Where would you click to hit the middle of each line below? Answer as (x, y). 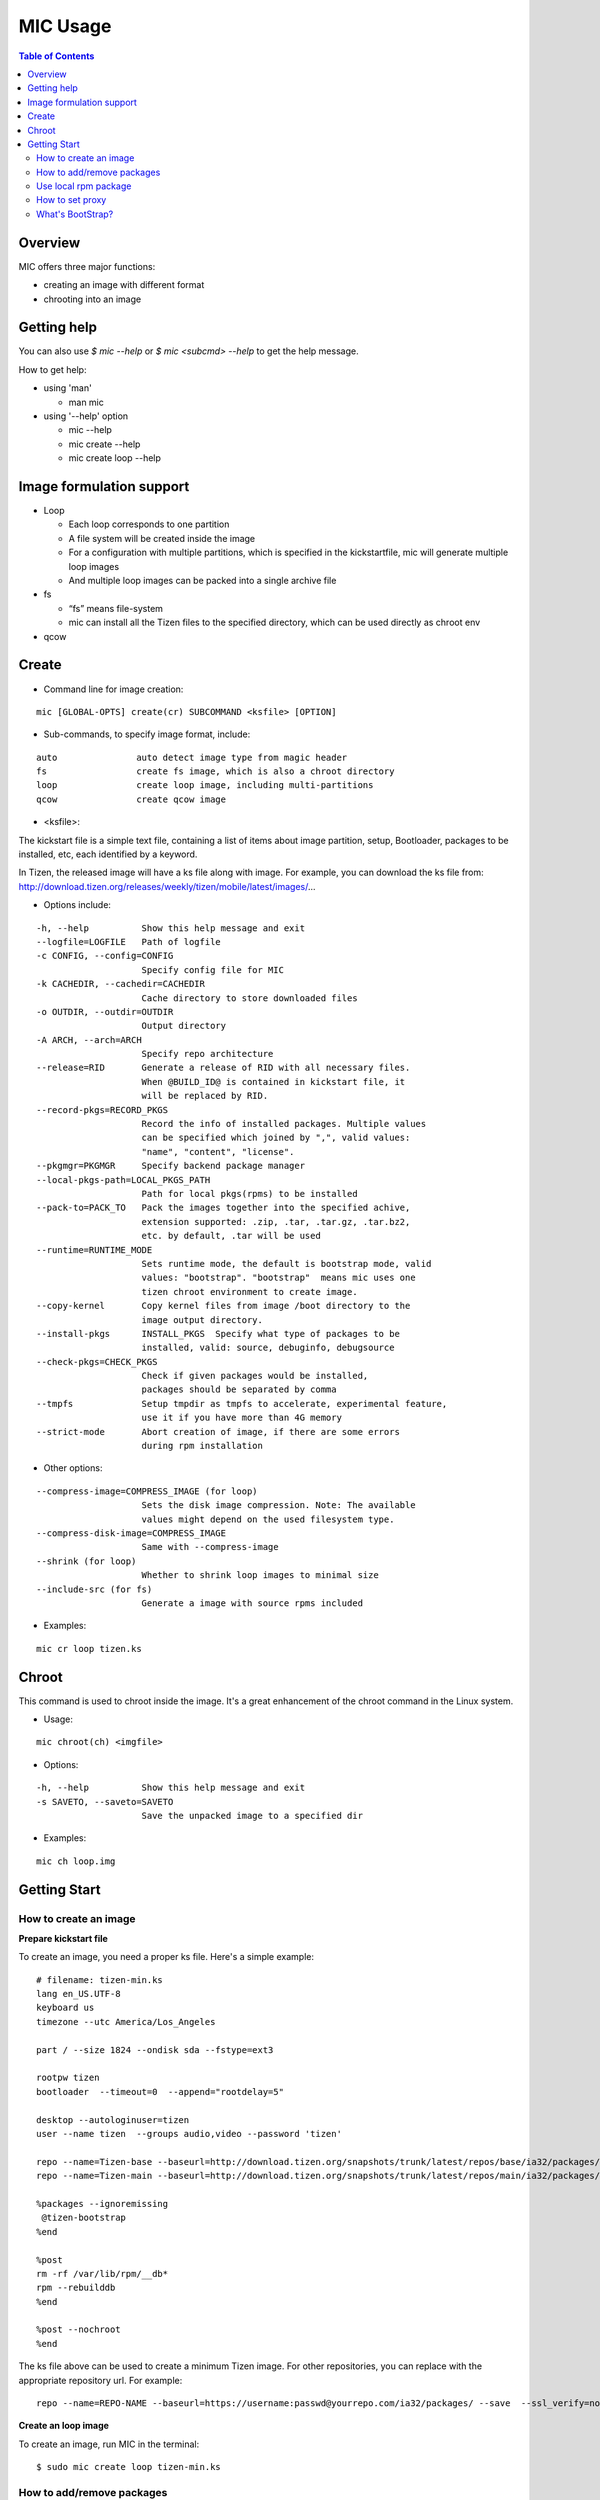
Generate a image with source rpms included (252, 1603)
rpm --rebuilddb (76, 2288)
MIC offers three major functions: (87, 266)
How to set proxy (71, 200)
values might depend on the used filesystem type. (268, 1519)
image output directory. (202, 1319)
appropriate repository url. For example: (100, 2380)
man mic (86, 402)
